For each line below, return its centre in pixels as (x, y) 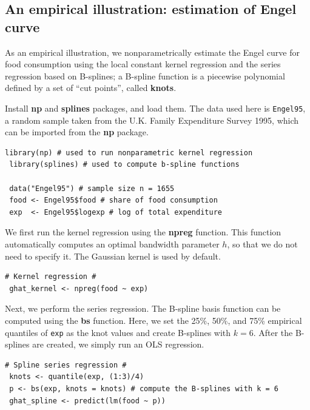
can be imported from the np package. (77, 132)
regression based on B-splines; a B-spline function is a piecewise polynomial (145, 76)
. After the (273, 332)
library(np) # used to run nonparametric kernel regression (129, 153)
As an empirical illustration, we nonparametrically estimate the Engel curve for (152, 52)
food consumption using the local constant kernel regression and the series (143, 64)
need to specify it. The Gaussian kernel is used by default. (113, 256)
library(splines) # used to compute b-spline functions (124, 165)
